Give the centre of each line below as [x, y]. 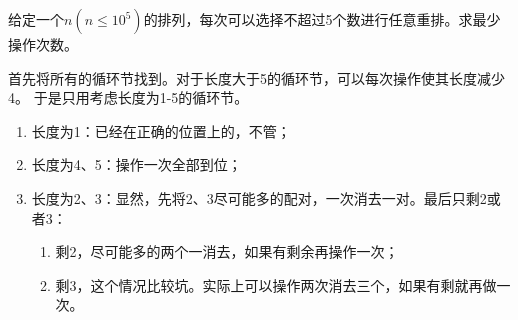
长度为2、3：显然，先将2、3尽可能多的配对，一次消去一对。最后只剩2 [259, 197]
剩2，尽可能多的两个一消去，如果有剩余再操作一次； [227, 251]
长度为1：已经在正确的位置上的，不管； [161, 130]
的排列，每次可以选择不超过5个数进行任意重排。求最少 [322, 19]
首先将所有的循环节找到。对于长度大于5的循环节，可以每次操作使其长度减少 [256, 77]
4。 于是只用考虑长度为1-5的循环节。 [128, 97]
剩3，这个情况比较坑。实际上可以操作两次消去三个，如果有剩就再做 [276, 284]
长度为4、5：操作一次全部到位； [136, 164]
